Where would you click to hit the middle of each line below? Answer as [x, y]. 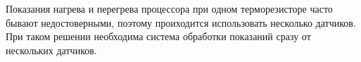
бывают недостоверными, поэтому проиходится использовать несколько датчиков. [181, 22]
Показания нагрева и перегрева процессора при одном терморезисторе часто [169, 8]
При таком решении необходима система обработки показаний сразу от [158, 36]
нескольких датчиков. [51, 50]
